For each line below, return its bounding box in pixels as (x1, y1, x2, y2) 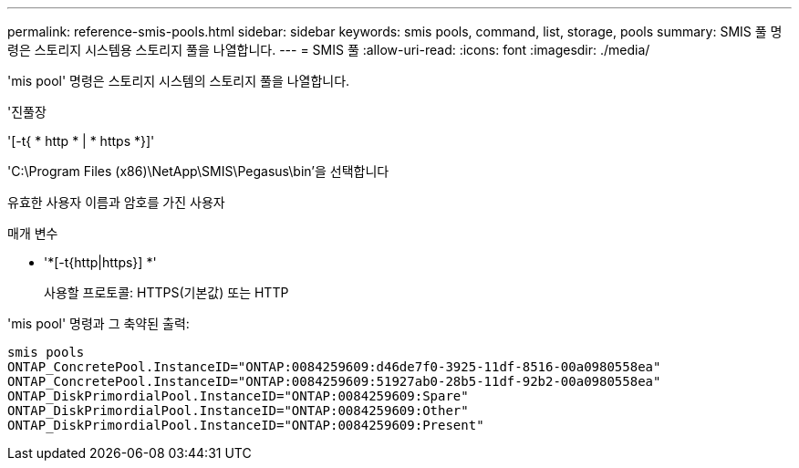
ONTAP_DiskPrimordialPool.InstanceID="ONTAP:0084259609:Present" (7, 418, 484, 432)
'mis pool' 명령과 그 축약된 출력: (7, 316, 190, 331)
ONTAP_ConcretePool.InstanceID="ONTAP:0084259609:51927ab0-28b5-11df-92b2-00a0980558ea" (7, 374, 661, 389)
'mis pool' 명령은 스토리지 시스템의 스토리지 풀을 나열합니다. (7, 73, 350, 88)
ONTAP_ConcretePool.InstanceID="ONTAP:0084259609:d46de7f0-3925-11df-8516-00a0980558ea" (7, 359, 661, 374)
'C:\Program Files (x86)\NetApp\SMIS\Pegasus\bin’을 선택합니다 (7, 163, 389, 179)
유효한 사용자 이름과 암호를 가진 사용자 (7, 194, 225, 210)
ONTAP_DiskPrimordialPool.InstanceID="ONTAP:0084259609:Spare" (7, 389, 469, 403)
